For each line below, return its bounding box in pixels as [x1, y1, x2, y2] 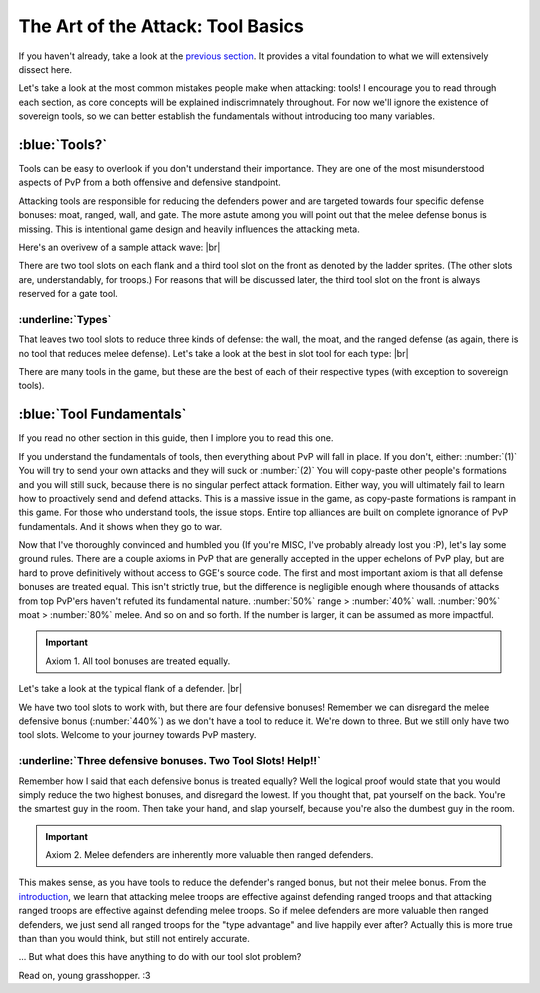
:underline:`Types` [18, 312, 112, 326]
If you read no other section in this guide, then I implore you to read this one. [18, 432, 334, 444]
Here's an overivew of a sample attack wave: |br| [18, 241, 221, 253]
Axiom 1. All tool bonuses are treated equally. [45, 655, 231, 667]
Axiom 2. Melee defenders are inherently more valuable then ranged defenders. [45, 849, 374, 861]
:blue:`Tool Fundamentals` [18, 406, 187, 423]
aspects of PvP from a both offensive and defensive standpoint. [18, 176, 282, 189]
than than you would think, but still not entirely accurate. [18, 933, 250, 945]
